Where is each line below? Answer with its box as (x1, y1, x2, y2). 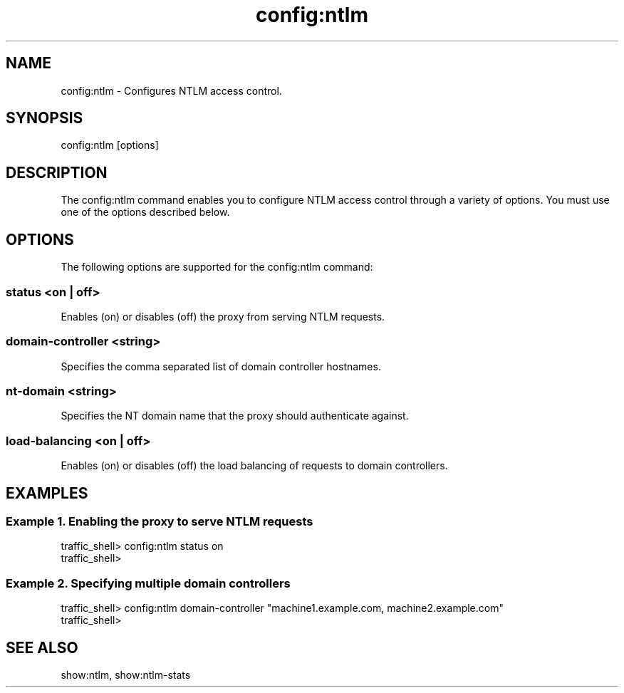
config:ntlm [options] (61, 139, 159, 152)
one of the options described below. (61, 206, 230, 219)
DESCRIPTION (6, 163, 108, 182)
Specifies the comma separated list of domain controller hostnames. (61, 360, 381, 372)
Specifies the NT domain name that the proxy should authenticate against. (61, 410, 409, 422)
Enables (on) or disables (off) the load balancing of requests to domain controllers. (61, 459, 448, 472)
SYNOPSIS (6, 109, 83, 127)
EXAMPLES (6, 484, 88, 502)
